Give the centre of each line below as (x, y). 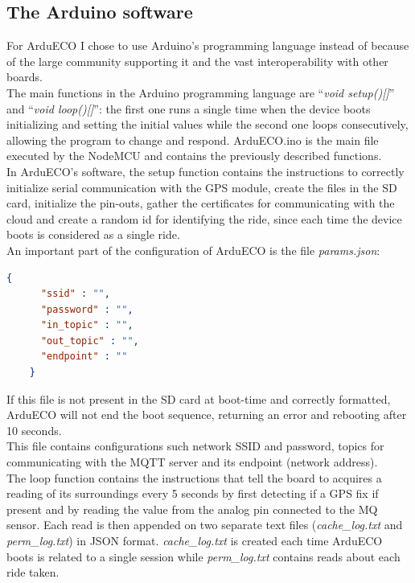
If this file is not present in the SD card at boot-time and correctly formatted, (199, 398)
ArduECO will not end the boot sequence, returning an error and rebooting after (207, 415)
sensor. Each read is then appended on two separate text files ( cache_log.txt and (205, 525)
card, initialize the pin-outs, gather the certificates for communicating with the (201, 203)
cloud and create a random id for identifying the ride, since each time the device (204, 218)
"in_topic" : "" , (87, 325)
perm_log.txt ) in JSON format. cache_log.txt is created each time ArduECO (195, 541)
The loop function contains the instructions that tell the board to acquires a (194, 477)
